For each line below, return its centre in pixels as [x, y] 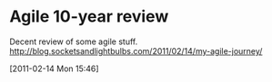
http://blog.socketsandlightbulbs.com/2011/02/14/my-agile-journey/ [136, 50]
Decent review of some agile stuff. [74, 41]
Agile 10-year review [89, 17]
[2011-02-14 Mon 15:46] [54, 68]
